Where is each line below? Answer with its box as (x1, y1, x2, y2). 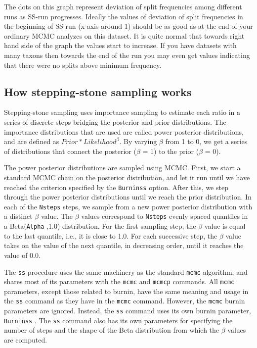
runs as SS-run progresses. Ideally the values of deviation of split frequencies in (4, 11, 243, 21)
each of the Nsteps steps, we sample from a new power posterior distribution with (4, 201, 253, 211)
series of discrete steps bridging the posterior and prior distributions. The (4, 116, 226, 127)
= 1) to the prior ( (142, 146, 199, 156)
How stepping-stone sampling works (4, 84, 192, 99)
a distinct (4, 211, 33, 221)
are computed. (4, 334, 47, 345)
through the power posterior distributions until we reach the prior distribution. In (4, 192, 252, 202)
